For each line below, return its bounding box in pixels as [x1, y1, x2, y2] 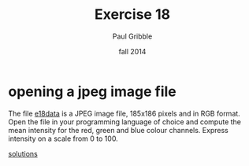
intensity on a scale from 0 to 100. [8, 134, 118, 143]
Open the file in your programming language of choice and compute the [8, 116, 242, 127]
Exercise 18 [94, 6, 171, 24]
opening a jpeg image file [8, 83, 177, 100]
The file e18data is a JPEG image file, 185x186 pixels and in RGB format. [8, 109, 240, 118]
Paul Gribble [112, 31, 153, 41]
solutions [8, 149, 38, 158]
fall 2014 [118, 46, 147, 56]
